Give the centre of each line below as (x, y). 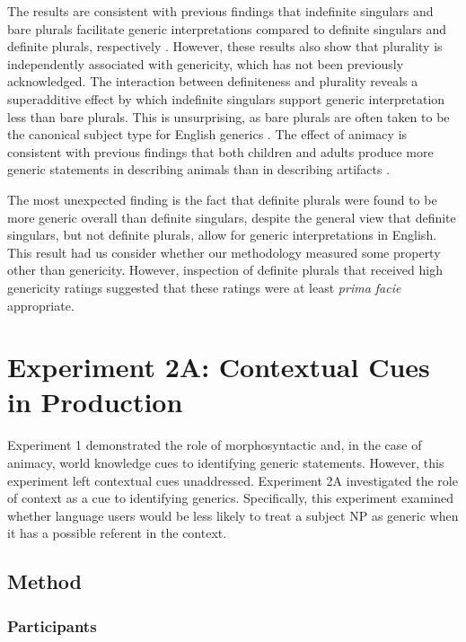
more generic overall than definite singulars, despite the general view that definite (232, 217)
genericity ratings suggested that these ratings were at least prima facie (204, 287)
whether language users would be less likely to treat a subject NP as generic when (233, 515)
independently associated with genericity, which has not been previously (206, 63)
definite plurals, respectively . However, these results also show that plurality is (225, 46)
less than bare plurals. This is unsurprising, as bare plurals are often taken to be (229, 116)
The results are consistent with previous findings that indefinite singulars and (220, 11)
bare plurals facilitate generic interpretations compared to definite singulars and (227, 28)
